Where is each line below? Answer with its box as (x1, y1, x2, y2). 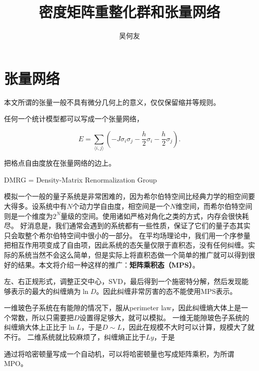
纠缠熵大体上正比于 (4, 322, 67, 332)
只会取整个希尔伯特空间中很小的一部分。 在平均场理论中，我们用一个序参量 (4, 230, 251, 240)
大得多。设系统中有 (4, 200, 67, 211)
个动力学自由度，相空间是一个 (72, 200, 170, 211)
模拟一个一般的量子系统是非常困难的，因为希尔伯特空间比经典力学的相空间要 (4, 191, 255, 201)
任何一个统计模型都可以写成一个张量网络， (4, 113, 143, 124)
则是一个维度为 (4, 210, 53, 221)
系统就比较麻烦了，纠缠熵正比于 (41, 332, 146, 342)
